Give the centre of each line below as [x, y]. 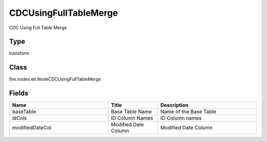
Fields [19, 93]
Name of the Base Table [188, 112]
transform [19, 53]
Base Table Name [132, 112]
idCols [20, 118]
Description [175, 105]
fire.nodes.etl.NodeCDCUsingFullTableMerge [55, 79]
